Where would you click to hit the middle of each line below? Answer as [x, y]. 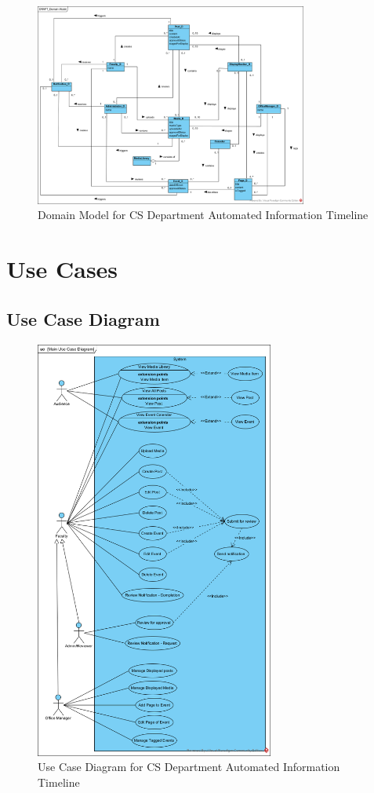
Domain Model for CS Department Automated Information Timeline [203, 215]
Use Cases [62, 269]
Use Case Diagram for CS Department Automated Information [189, 767]
